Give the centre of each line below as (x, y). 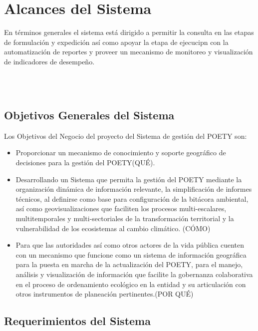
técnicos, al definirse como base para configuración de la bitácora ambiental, (132, 198)
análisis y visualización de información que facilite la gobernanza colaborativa (134, 274)
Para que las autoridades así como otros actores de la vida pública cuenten (130, 245)
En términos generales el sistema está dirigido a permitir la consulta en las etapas (129, 32)
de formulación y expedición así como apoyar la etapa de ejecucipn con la (116, 42)
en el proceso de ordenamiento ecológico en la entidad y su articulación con (131, 284)
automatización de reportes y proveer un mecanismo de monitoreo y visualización (129, 52)
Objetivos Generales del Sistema (89, 115)
